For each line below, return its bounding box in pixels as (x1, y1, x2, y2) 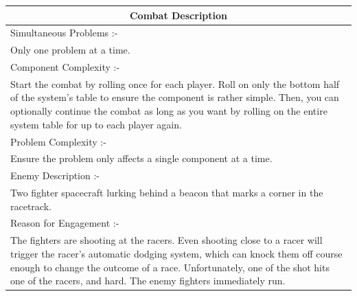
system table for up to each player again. (10, 117, 182, 131)
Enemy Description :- (10, 168, 100, 183)
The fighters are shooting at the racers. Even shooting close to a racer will (10, 233, 323, 247)
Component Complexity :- (10, 60, 120, 74)
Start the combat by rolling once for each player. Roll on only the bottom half (10, 76, 340, 91)
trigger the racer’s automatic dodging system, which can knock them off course (10, 246, 343, 260)
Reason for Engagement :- (10, 216, 119, 230)
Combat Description (129, 8, 228, 22)
